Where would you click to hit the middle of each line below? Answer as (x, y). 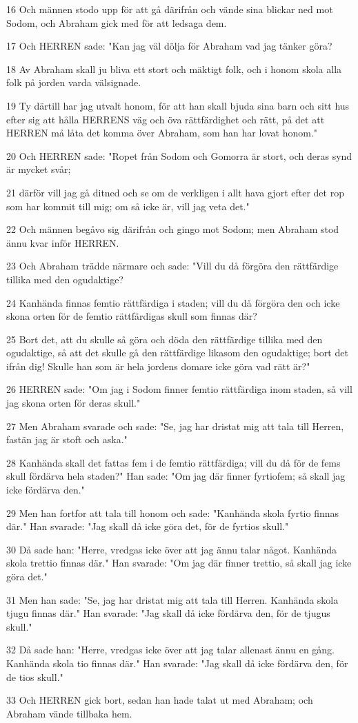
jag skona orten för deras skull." (73, 403)
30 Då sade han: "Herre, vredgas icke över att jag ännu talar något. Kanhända (172, 549)
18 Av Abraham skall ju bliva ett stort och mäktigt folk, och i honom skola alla (174, 69)
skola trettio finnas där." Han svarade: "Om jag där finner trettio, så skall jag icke (179, 563)
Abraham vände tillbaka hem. (69, 713)
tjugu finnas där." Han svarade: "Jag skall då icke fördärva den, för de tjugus (168, 613)
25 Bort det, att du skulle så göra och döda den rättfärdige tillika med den (165, 339)
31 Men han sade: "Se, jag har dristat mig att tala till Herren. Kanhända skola (172, 599)
